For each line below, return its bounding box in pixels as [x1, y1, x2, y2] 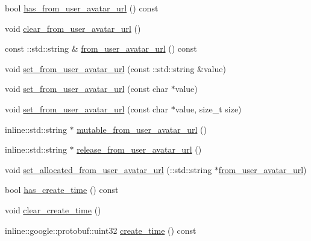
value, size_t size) [175, 102, 242, 115]
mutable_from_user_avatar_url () [77, 123, 207, 135]
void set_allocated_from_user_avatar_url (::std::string [5, 163, 212, 175]
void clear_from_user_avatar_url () [5, 22, 141, 34]
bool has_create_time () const [5, 183, 119, 196]
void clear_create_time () [5, 203, 101, 216]
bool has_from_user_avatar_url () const [5, 2, 159, 14]
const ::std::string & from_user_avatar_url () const [5, 42, 197, 55]
